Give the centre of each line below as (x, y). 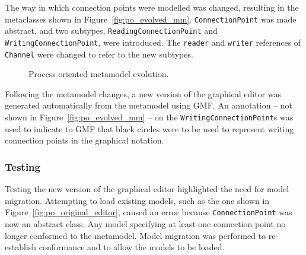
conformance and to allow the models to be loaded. (132, 247)
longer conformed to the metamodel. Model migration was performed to (136, 235)
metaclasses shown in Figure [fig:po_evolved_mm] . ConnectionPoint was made (151, 19)
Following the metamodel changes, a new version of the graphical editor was (143, 93)
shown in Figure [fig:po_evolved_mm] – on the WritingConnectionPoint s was (149, 117)
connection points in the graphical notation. (85, 140)
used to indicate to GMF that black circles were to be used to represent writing (149, 128)
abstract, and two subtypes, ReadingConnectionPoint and (111, 31)
